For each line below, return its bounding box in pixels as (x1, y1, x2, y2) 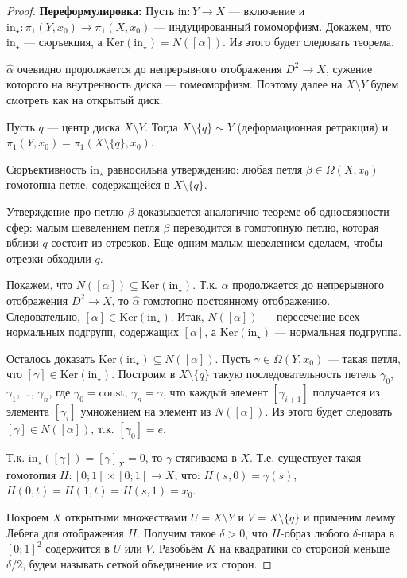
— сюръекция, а (24, 33, 103, 50)
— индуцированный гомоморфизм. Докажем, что (153, 18, 392, 34)
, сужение (325, 60, 373, 76)
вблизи (6, 234, 39, 251)
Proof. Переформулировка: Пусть (6, 2, 175, 18)
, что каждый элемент (163, 384, 269, 400)
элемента (6, 403, 50, 420)
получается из (312, 384, 380, 400)
